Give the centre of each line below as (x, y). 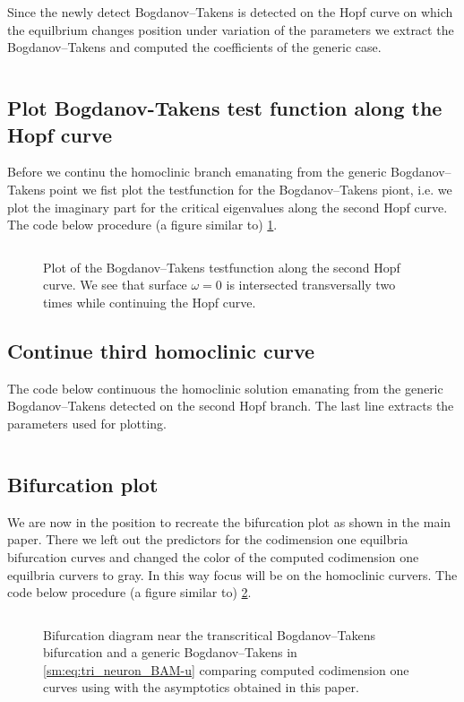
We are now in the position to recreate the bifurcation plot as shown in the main (229, 521)
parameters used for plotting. (87, 423)
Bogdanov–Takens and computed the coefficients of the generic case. (194, 47)
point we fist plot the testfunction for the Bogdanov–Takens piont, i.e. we (251, 189)
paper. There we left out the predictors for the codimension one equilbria (208, 539)
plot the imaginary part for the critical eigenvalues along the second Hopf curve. (228, 207)
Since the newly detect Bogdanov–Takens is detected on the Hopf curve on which (230, 12)
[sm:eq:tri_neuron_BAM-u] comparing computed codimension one (226, 669)
